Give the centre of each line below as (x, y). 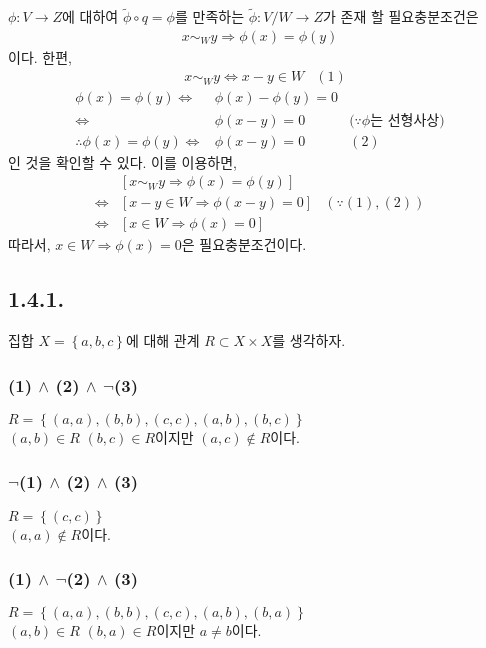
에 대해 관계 (162, 340)
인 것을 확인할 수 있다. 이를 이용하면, (122, 161)
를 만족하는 (209, 16)
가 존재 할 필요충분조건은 (400, 16)
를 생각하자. (309, 340)
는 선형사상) (407, 120)
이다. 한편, (40, 56)
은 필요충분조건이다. (244, 244)
